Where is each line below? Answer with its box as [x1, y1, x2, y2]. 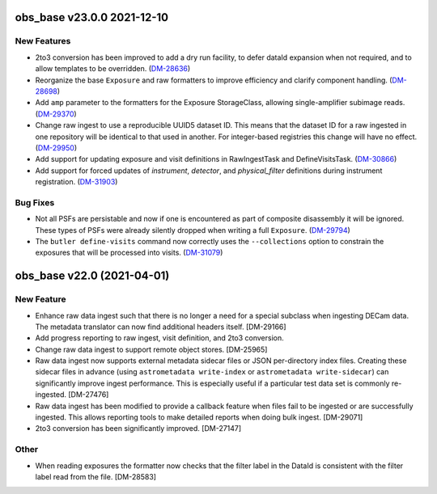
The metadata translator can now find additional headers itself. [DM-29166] [35, 322, 286, 331]
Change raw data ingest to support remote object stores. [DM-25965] [35, 344, 268, 354]
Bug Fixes [15, 196, 55, 208]
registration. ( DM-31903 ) [35, 177, 118, 187]
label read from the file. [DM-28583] [35, 471, 157, 481]
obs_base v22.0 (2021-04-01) [15, 269, 170, 283]
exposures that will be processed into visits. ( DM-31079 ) [35, 247, 223, 258]
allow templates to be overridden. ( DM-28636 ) [35, 64, 191, 74]
